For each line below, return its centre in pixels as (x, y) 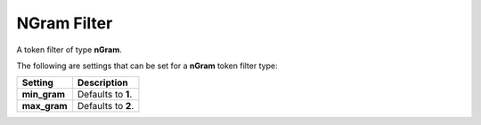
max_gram (45, 106)
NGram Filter (65, 23)
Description (102, 82)
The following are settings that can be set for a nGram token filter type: (147, 66)
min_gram (44, 95)
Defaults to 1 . (105, 95)
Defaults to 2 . (106, 106)
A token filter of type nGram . (69, 50)
